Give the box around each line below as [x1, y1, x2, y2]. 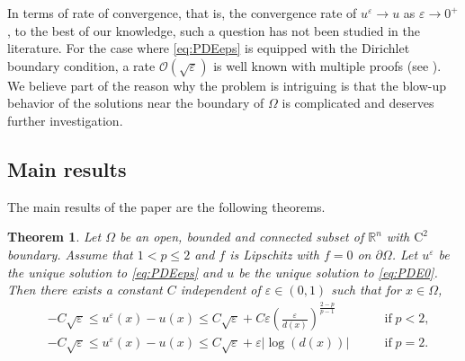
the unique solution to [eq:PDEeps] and [7, 262, 223, 281]
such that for [331, 280, 401, 299]
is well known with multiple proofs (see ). [213, 56, 442, 75]
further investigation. [7, 110, 123, 129]
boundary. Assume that [7, 244, 133, 263]
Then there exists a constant [7, 280, 163, 299]
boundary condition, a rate [7, 56, 156, 75]
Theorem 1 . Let [7, 227, 102, 246]
